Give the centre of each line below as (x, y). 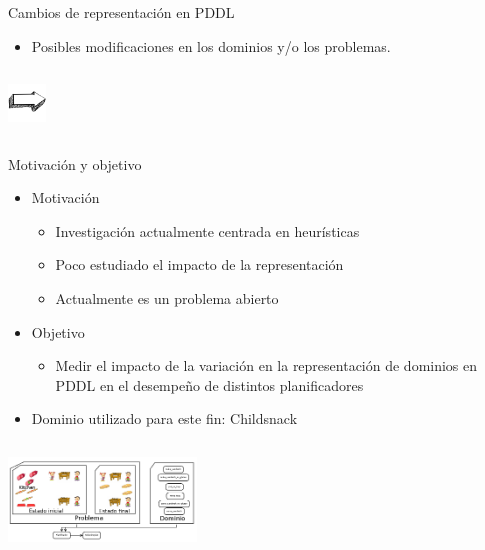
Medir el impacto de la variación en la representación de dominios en (266, 365)
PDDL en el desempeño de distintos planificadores (209, 384)
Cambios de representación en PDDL (121, 12)
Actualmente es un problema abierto (167, 297)
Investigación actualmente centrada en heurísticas (207, 230)
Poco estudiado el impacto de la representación (199, 264)
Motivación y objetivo (75, 163)
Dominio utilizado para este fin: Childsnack (164, 418)
